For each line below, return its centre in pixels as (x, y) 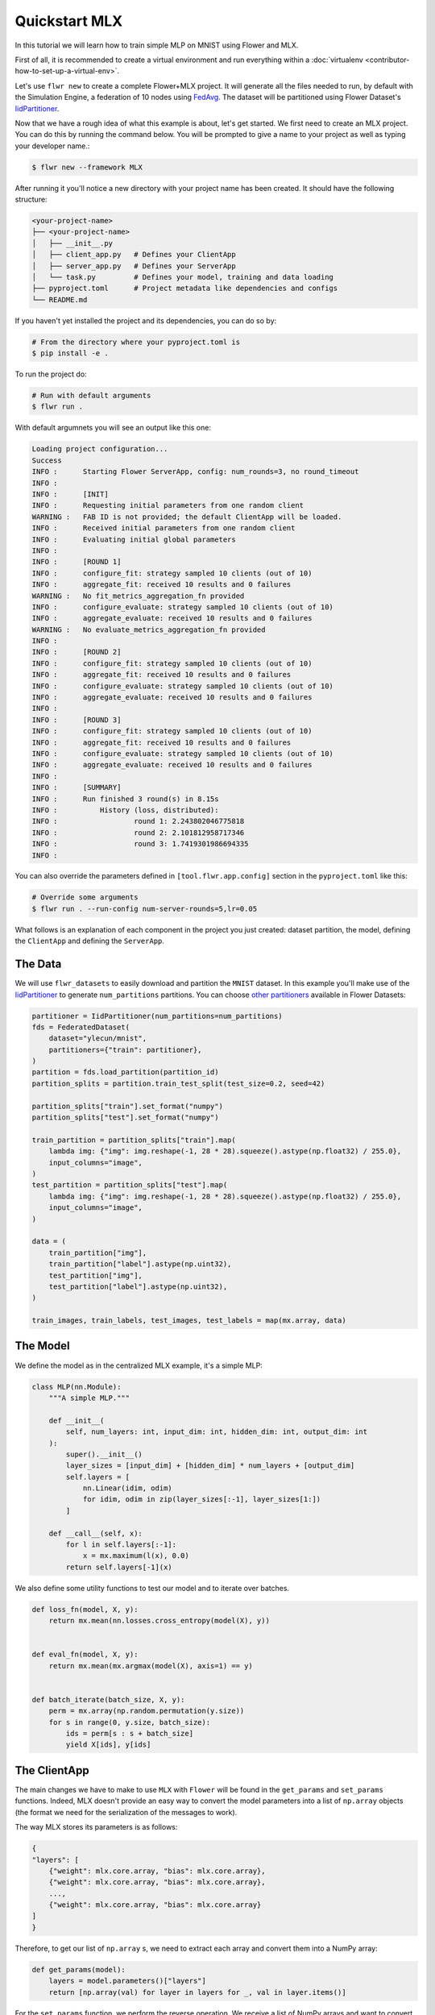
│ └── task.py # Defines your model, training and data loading (183, 277)
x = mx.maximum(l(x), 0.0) (136, 1556)
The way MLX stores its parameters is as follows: (96, 1827)
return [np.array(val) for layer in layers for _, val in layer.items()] (197, 1992)
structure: (31, 199)
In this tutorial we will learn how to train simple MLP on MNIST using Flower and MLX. (157, 45)
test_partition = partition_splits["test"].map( (130, 1185)
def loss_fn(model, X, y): (85, 1609)
